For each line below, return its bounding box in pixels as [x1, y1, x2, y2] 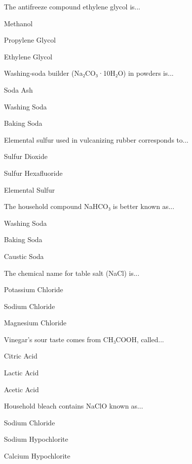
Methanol [4, 18, 33, 28]
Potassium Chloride [4, 284, 63, 295]
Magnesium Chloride [4, 317, 67, 328]
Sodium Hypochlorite [4, 434, 68, 444]
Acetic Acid [4, 384, 39, 394]
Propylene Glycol [4, 35, 56, 45]
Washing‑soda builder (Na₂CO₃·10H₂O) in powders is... [4, 68, 174, 78]
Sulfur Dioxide [4, 151, 48, 161]
